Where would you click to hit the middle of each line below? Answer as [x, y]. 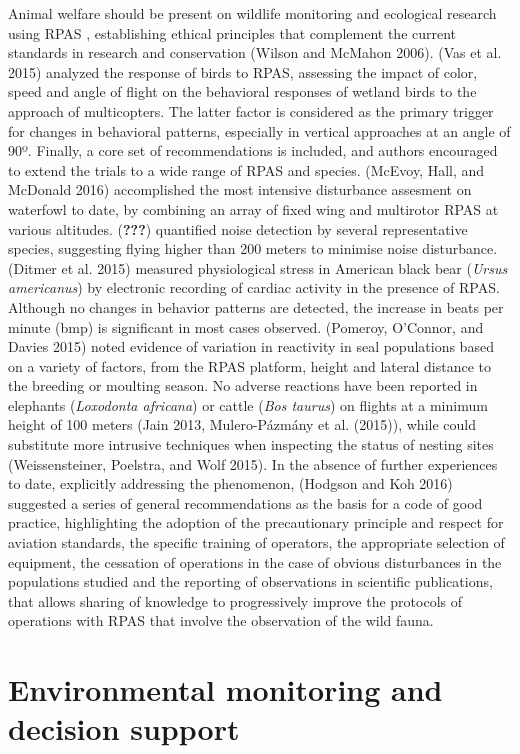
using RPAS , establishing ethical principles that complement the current [232, 32]
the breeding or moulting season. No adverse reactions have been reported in [243, 385]
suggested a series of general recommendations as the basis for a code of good [245, 502]
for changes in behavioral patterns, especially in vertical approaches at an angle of [259, 130]
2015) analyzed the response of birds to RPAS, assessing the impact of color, [243, 71]
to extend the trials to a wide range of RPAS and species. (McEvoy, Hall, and [246, 169]
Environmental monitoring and [225, 689]
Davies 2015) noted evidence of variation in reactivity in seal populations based [251, 346]
